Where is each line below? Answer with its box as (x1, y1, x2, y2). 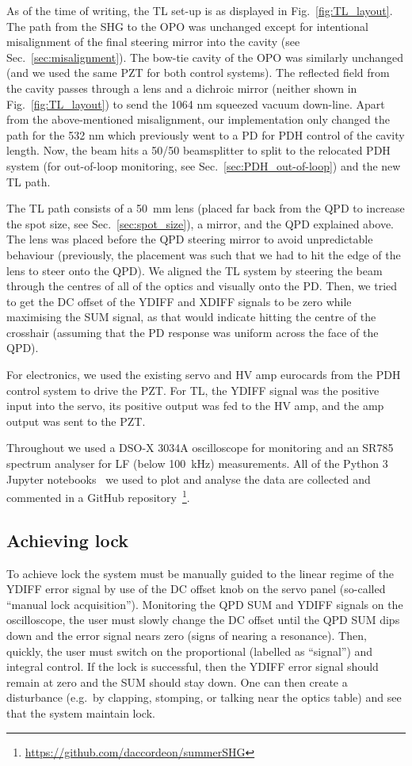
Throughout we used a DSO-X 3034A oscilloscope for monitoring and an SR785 (6, 439, 394, 456)
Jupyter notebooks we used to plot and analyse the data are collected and (6, 470, 371, 487)
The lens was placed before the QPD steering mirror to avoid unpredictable (6, 231, 373, 247)
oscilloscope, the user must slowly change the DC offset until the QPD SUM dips (6, 611, 400, 628)
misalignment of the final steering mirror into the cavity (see (6, 33, 300, 50)
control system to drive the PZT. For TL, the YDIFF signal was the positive (6, 381, 380, 398)
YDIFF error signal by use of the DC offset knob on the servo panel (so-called (6, 580, 386, 597)
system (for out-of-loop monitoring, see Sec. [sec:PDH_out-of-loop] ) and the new (6, 157, 401, 174)
